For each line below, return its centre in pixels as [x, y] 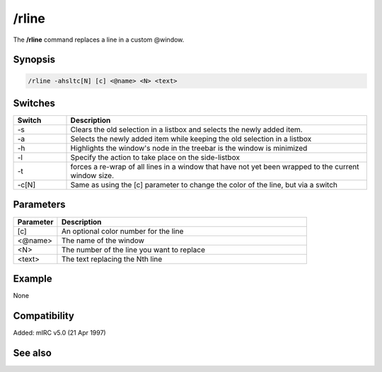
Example [33, 278]
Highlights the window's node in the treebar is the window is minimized [189, 149]
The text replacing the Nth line [112, 259]
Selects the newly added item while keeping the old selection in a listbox [191, 139]
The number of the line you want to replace [133, 250]
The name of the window [103, 240]
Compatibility [44, 316]
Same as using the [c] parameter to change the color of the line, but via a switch [204, 185]
